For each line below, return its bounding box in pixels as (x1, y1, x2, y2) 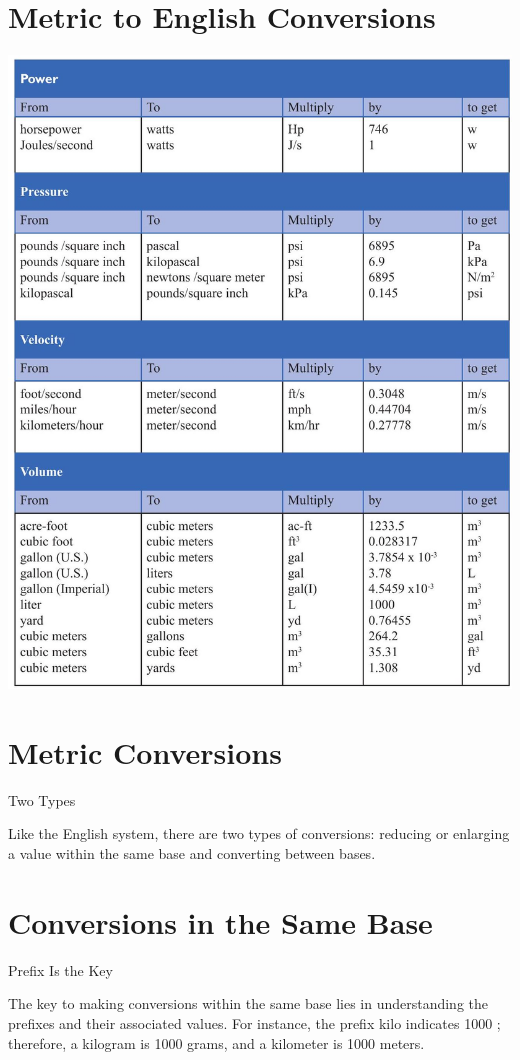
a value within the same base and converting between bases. (8, 843, 376, 864)
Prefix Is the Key (8, 959, 113, 980)
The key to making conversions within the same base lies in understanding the (8, 993, 489, 1014)
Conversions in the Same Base (8, 901, 433, 942)
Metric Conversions (8, 731, 282, 772)
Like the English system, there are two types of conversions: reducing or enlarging (8, 823, 510, 844)
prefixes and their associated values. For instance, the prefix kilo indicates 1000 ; (8, 1012, 501, 1033)
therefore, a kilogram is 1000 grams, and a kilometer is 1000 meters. (8, 1032, 425, 1053)
